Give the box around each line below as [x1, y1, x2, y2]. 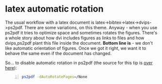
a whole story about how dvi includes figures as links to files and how [5, 35, 144, 41]
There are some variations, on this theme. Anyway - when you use [24, 24, 157, 30]
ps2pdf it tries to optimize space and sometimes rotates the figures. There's [5, 30, 158, 35]
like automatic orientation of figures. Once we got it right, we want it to [5, 45, 146, 51]
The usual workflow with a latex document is [5, 19, 95, 25]
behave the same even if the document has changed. [5, 50, 112, 56]
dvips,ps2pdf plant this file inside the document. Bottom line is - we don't [5, 40, 153, 46]
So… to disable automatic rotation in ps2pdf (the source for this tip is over [5, 60, 153, 66]
